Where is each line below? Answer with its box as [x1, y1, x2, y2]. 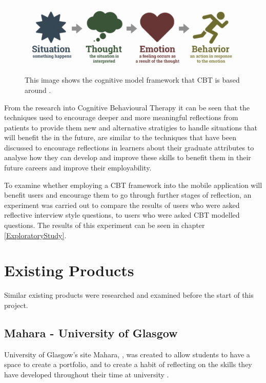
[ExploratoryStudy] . [4, 229, 67, 240]
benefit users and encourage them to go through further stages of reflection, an [4, 189, 252, 200]
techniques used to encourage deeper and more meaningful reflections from [4, 112, 238, 123]
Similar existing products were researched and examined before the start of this [4, 290, 254, 300]
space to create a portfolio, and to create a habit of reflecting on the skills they [4, 359, 252, 370]
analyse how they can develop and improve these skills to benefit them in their [4, 152, 251, 163]
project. [4, 299, 28, 310]
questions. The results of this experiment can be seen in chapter [4, 220, 205, 231]
